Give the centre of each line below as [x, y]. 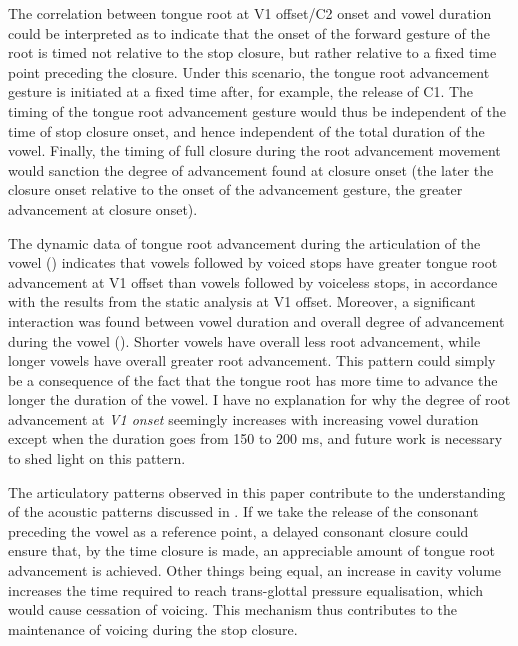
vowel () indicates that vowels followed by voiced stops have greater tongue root [253, 262]
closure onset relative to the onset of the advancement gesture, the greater [235, 189]
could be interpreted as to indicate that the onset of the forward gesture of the [249, 32]
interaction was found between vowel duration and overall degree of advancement [256, 320]
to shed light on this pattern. [97, 458]
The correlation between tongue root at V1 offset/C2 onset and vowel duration [250, 13]
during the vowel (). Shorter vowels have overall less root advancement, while [244, 340]
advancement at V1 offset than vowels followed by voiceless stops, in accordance [253, 281]
